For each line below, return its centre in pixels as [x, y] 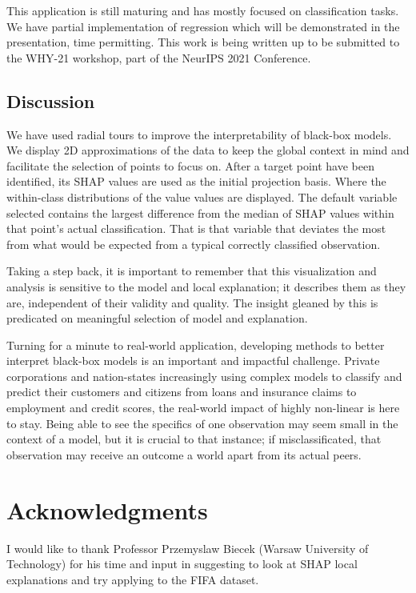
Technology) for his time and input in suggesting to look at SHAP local [182, 564]
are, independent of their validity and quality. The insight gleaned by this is [192, 302]
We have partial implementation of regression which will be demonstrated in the [203, 26]
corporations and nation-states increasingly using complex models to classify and [204, 376]
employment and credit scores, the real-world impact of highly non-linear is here [203, 408]
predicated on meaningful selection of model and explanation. [157, 318]
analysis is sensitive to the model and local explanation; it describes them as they [206, 286]
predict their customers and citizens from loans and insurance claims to [182, 392]
